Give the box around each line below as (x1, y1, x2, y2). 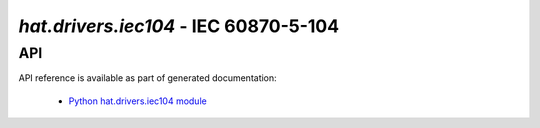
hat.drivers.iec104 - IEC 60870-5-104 (18, 15, 340, 37)
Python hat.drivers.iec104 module (68, 95, 207, 107)
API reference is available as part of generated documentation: (18, 72, 277, 84)
